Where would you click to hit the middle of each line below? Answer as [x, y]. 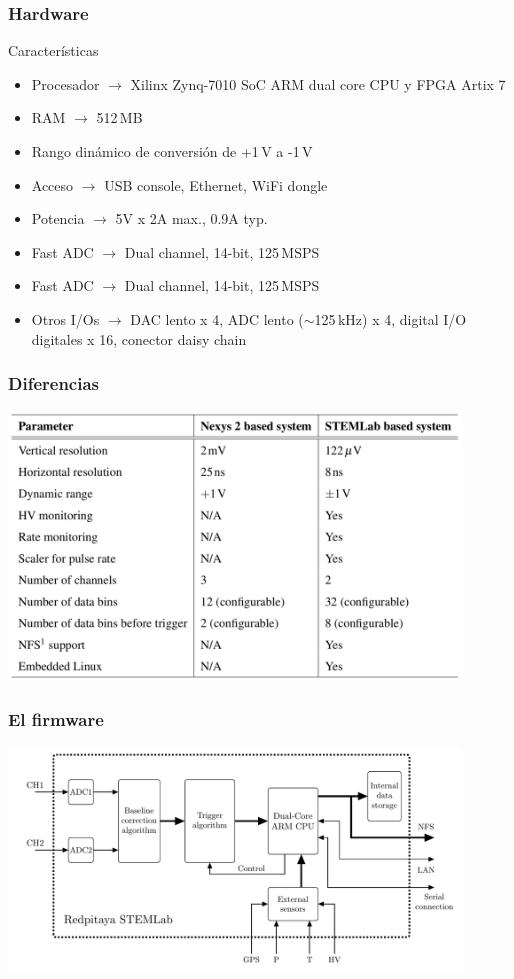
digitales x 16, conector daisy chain [139, 338]
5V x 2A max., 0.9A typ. [191, 218]
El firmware [56, 719]
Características [53, 50]
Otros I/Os [65, 318]
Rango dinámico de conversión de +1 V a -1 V [172, 151]
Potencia [58, 218]
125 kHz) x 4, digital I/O [390, 318]
